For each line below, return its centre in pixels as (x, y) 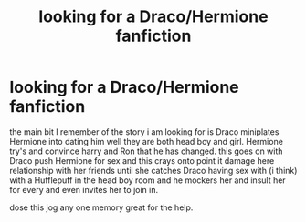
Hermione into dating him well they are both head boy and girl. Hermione (146, 141)
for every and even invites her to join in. (84, 189)
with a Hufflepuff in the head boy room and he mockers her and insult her (148, 180)
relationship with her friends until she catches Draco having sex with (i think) (153, 170)
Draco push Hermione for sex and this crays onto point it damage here (142, 160)
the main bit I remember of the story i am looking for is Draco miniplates (144, 131)
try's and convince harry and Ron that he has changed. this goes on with (146, 151)
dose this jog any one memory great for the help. (101, 207)
